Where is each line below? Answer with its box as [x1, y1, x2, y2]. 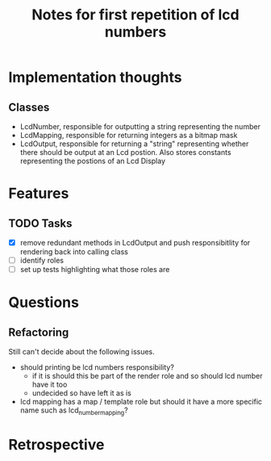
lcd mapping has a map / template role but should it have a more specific [19, 397, 263, 407]
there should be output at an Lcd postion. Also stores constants [19, 148, 231, 157]
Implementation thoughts [8, 69, 182, 86]
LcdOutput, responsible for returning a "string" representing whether [19, 139, 249, 149]
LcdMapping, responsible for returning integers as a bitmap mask [19, 131, 238, 140]
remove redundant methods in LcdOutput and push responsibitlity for [19, 238, 251, 247]
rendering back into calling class [19, 247, 129, 257]
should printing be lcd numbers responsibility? [19, 363, 175, 372]
